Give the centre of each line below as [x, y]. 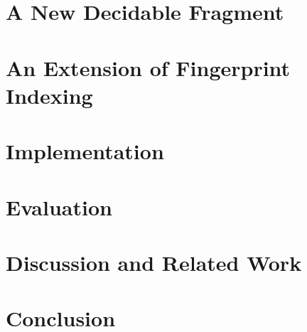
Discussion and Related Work [154, 262]
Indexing [49, 95]
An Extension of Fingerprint [148, 67]
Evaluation [59, 207]
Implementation [85, 151]
